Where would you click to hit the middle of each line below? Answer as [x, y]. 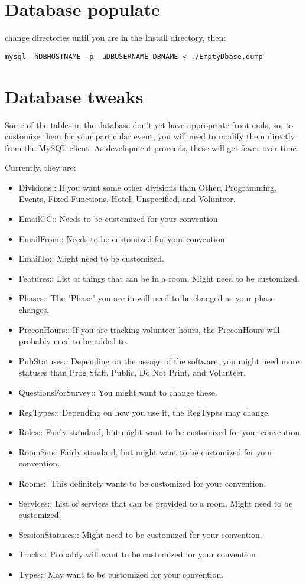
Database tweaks [74, 96]
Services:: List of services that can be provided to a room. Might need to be [156, 503]
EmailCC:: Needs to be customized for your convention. [119, 219]
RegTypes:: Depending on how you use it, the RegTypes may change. [144, 412]
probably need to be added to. [73, 341]
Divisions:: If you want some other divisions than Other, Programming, [147, 187]
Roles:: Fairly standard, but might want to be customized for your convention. [160, 432]
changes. [34, 310]
